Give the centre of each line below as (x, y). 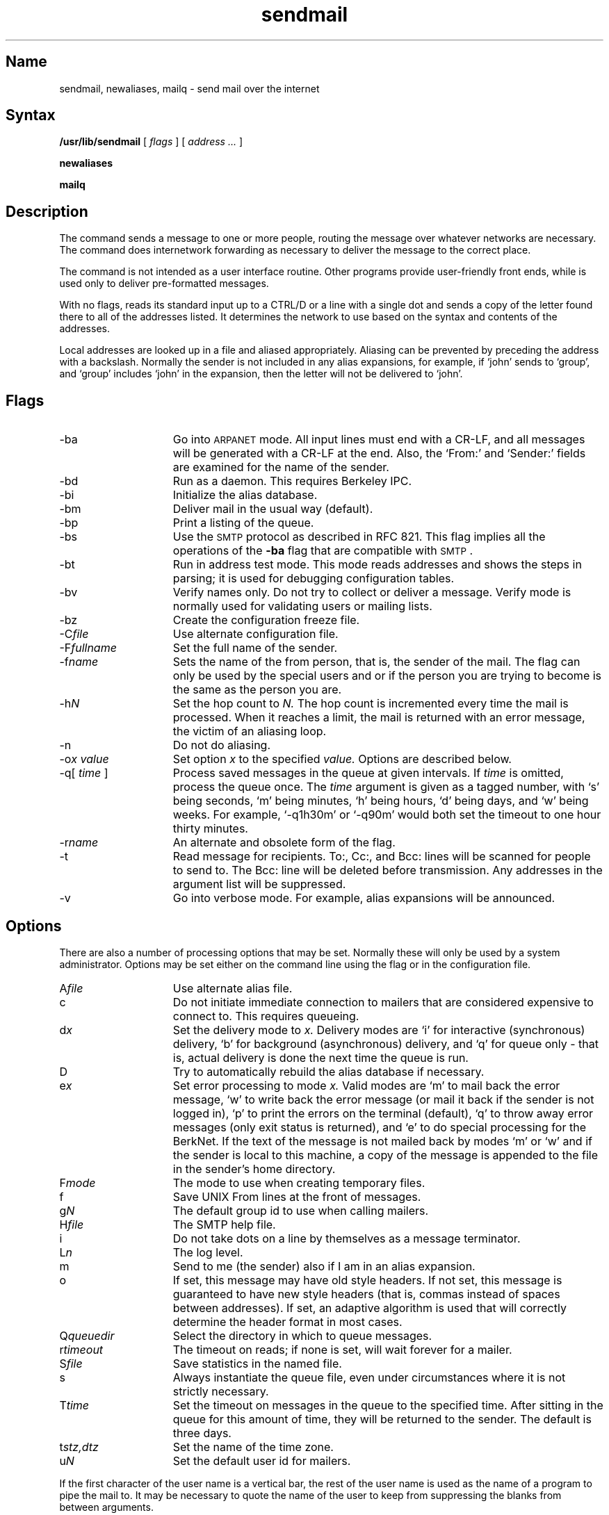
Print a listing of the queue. (243, 523)
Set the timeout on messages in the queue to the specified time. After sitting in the (388, 1405)
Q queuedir (87, 1335)
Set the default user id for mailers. (262, 1460)
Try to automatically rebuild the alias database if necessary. (328, 1071)
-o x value (84, 759)
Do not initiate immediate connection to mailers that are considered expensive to (383, 1002)
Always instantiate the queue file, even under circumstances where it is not (369, 1377)
